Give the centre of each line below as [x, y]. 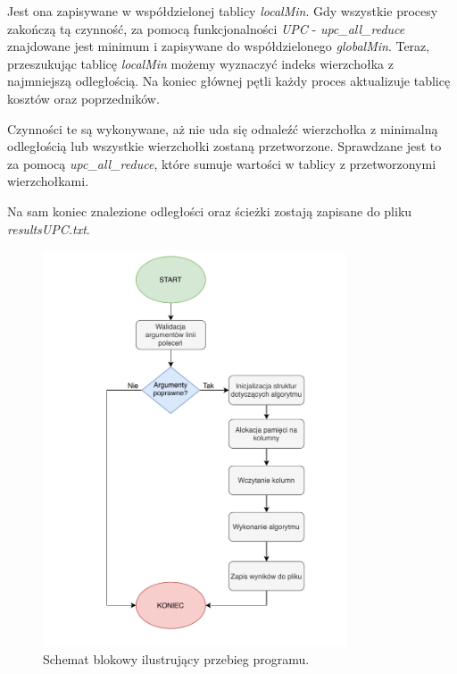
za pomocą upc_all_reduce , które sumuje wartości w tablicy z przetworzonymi [222, 163]
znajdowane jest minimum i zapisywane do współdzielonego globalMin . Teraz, [219, 46]
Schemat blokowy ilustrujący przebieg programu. [176, 658]
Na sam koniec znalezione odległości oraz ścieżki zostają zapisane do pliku [210, 211]
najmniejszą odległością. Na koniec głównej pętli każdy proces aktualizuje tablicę [229, 81]
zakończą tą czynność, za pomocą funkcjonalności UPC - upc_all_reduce [206, 28]
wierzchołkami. [48, 181]
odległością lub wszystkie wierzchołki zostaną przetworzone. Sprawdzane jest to [224, 146]
